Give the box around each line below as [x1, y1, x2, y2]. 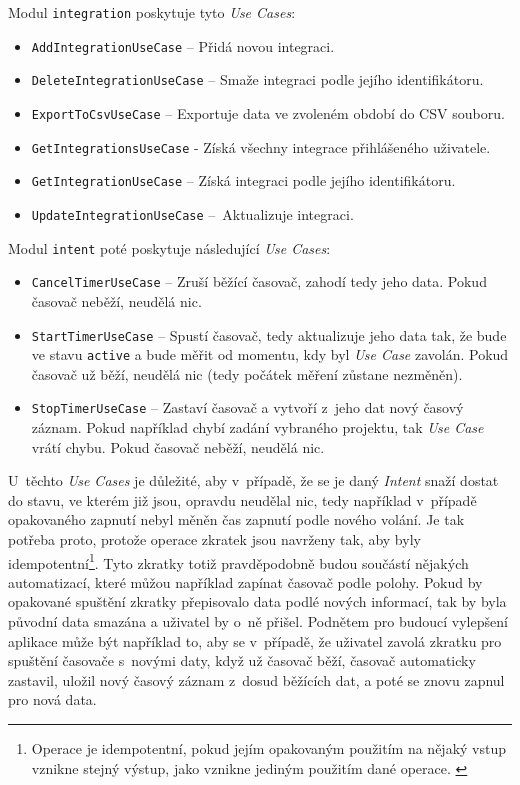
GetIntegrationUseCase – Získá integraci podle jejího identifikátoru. [31, 170, 456, 191]
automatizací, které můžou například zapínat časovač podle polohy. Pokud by [8, 571, 483, 592]
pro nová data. [8, 689, 97, 710]
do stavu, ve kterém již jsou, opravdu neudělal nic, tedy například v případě [8, 489, 477, 510]
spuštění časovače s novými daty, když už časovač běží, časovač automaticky [8, 650, 476, 671]
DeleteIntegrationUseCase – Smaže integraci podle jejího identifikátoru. [31, 69, 484, 90]
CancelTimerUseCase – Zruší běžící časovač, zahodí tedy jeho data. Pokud [31, 271, 487, 292]
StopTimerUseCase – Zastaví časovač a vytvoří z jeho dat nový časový [31, 397, 464, 418]
